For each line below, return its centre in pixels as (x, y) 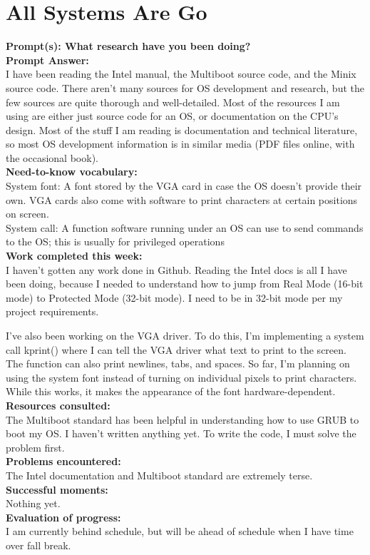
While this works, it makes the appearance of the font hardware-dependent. (171, 391)
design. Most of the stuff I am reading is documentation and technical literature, (182, 129)
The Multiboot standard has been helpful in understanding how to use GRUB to (183, 419)
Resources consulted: (58, 405)
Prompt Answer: (47, 60)
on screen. (27, 214)
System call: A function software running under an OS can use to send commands (185, 227)
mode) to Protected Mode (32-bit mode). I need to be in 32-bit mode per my (174, 297)
